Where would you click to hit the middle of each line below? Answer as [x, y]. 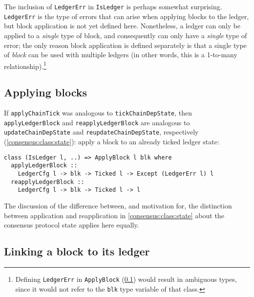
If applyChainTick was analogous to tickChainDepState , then [98, 113]
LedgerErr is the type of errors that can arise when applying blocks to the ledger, [127, 16]
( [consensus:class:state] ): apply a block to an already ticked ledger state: [112, 142]
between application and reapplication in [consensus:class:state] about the [114, 215]
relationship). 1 [25, 65]
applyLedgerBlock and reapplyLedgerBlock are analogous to [97, 122]
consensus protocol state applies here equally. [72, 225]
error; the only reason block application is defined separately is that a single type [125, 45]
